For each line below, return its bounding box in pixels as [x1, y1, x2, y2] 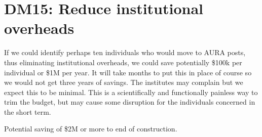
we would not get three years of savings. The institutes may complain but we [4, 77, 243, 87]
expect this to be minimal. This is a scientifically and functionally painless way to [4, 86, 258, 97]
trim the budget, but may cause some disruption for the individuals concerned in [4, 97, 255, 107]
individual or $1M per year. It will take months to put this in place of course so [4, 67, 252, 77]
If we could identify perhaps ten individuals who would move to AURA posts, [4, 47, 246, 58]
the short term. [4, 106, 51, 117]
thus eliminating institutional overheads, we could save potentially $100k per [4, 57, 242, 67]
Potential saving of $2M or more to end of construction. [4, 123, 177, 134]
